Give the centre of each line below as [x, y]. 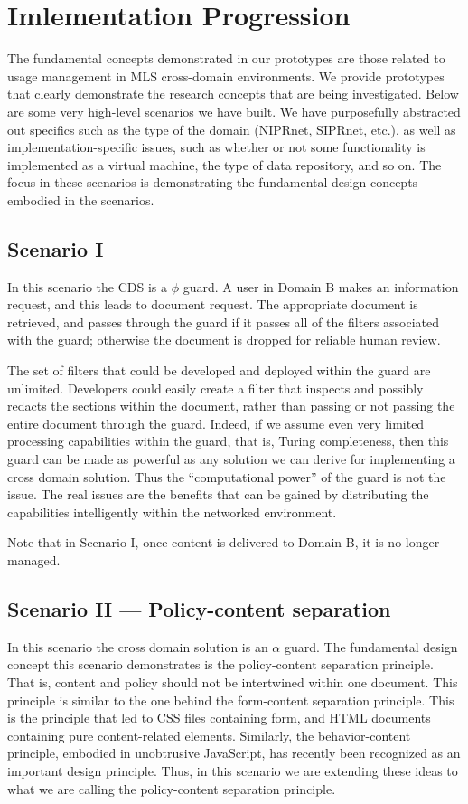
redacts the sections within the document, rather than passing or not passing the [231, 406]
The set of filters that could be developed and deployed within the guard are [219, 370]
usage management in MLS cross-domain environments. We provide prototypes [226, 76]
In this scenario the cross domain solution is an [138, 646]
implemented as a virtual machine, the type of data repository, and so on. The [225, 164]
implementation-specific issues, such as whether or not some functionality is [216, 147]
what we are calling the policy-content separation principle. [172, 788]
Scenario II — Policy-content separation [199, 608]
